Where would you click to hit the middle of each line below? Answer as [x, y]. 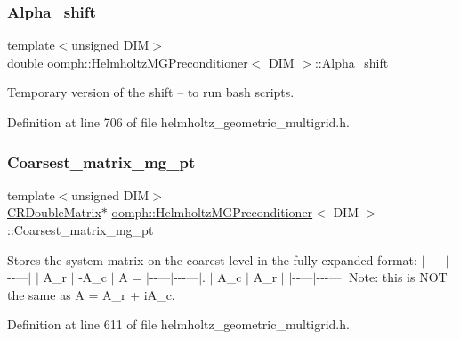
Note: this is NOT [398, 277]
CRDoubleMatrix [54, 212]
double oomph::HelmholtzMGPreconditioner [128, 62]
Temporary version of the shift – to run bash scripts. [151, 92]
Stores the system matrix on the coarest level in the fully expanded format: [212, 259]
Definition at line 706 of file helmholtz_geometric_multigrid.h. [178, 122]
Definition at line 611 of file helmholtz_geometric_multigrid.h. [178, 324]
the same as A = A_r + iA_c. [91, 294]
